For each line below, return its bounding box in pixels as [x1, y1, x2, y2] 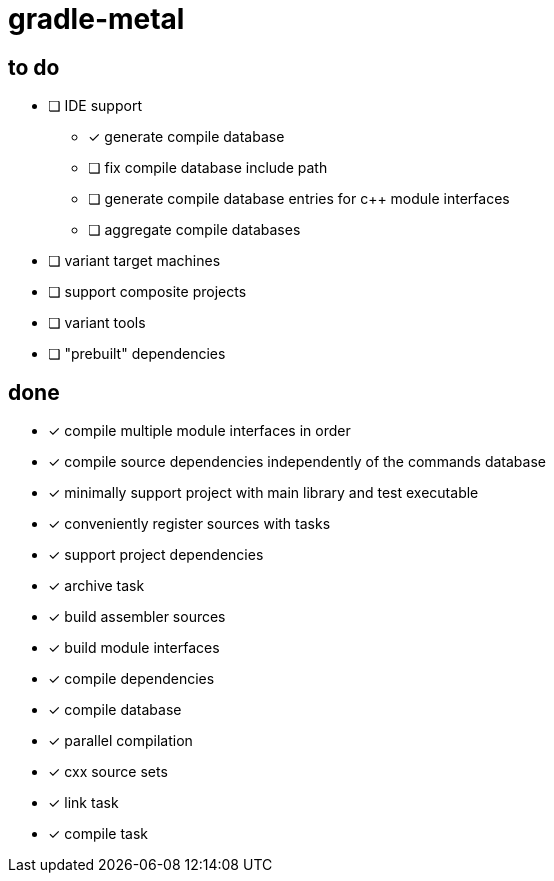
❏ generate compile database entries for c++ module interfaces [88, 190, 510, 208]
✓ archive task [48, 577, 145, 595]
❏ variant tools [48, 314, 146, 332]
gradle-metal [8, 2, 185, 36]
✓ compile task [48, 825, 149, 843]
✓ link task [48, 794, 119, 812]
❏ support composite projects [48, 283, 247, 301]
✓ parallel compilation [48, 732, 193, 750]
